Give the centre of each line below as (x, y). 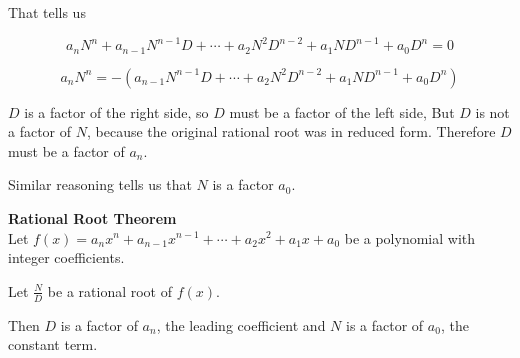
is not (492, 111)
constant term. (53, 344)
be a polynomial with (410, 237)
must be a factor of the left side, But (342, 111)
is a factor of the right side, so (116, 111)
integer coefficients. (66, 257)
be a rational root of (110, 290)
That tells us (47, 12)
